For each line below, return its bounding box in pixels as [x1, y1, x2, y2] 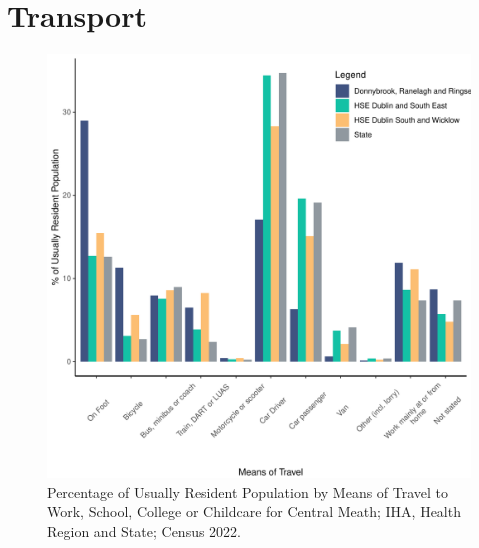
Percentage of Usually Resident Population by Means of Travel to [47, 481, 449, 502]
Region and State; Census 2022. [47, 520, 242, 541]
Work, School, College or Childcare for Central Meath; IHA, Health [47, 501, 461, 522]
